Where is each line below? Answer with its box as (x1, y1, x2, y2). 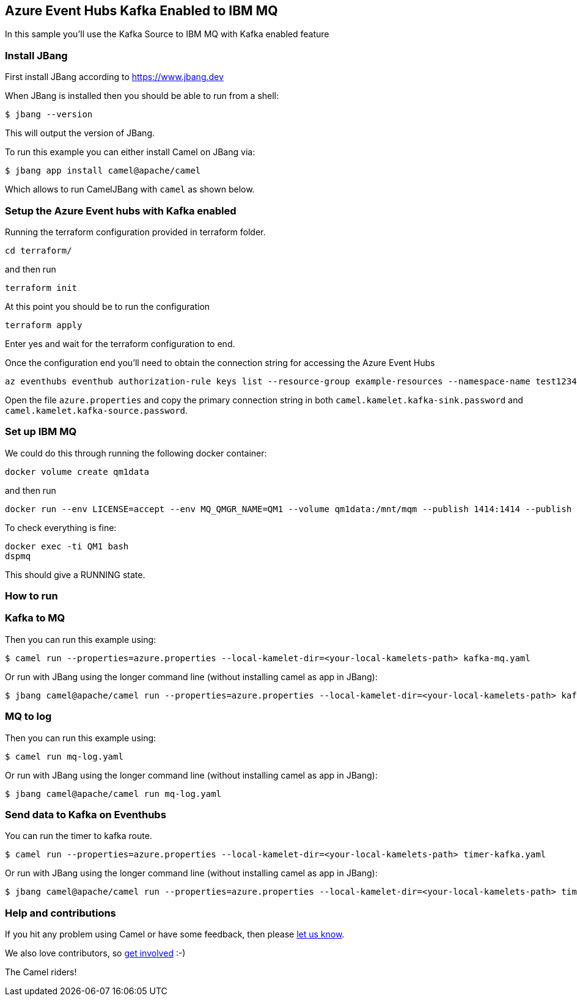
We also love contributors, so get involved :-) (5, 948, 186, 959)
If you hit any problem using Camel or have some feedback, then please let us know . (5, 929, 345, 940)
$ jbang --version (5, 109, 93, 120)
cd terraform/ (5, 245, 72, 255)
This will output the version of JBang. (5, 128, 155, 139)
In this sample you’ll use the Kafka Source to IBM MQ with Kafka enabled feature (5, 29, 329, 40)
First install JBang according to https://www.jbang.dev (5, 71, 224, 82)
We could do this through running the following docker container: (5, 447, 267, 458)
